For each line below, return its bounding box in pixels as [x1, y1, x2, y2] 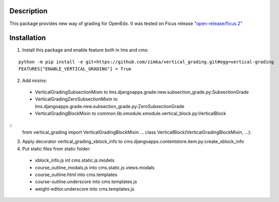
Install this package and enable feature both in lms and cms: [22, 47, 149, 53]
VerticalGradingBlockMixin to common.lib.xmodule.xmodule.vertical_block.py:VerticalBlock [35, 110, 226, 117]
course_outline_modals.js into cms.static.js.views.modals [35, 164, 155, 170]
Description [9, 7, 48, 15]
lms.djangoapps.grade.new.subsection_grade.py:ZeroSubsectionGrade [35, 103, 185, 109]
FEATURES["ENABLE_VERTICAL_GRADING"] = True [18, 66, 132, 72]
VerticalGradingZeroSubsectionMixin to [35, 96, 118, 102]
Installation [9, 34, 46, 42]
